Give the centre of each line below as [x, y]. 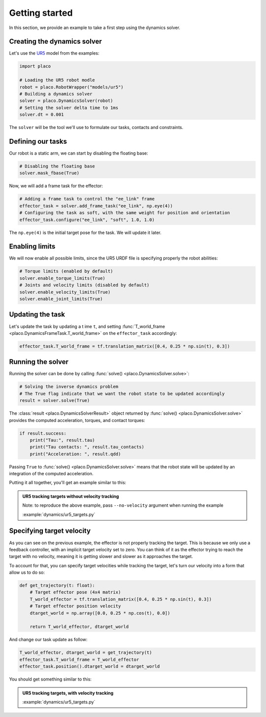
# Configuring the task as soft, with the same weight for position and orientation [125, 213]
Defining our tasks [38, 141]
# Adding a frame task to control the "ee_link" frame [87, 199]
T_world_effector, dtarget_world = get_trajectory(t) [86, 653]
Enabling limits [32, 246]
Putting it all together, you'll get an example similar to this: [68, 483]
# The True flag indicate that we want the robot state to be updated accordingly [122, 393]
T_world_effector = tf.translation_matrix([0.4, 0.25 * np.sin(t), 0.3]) [121, 599]
